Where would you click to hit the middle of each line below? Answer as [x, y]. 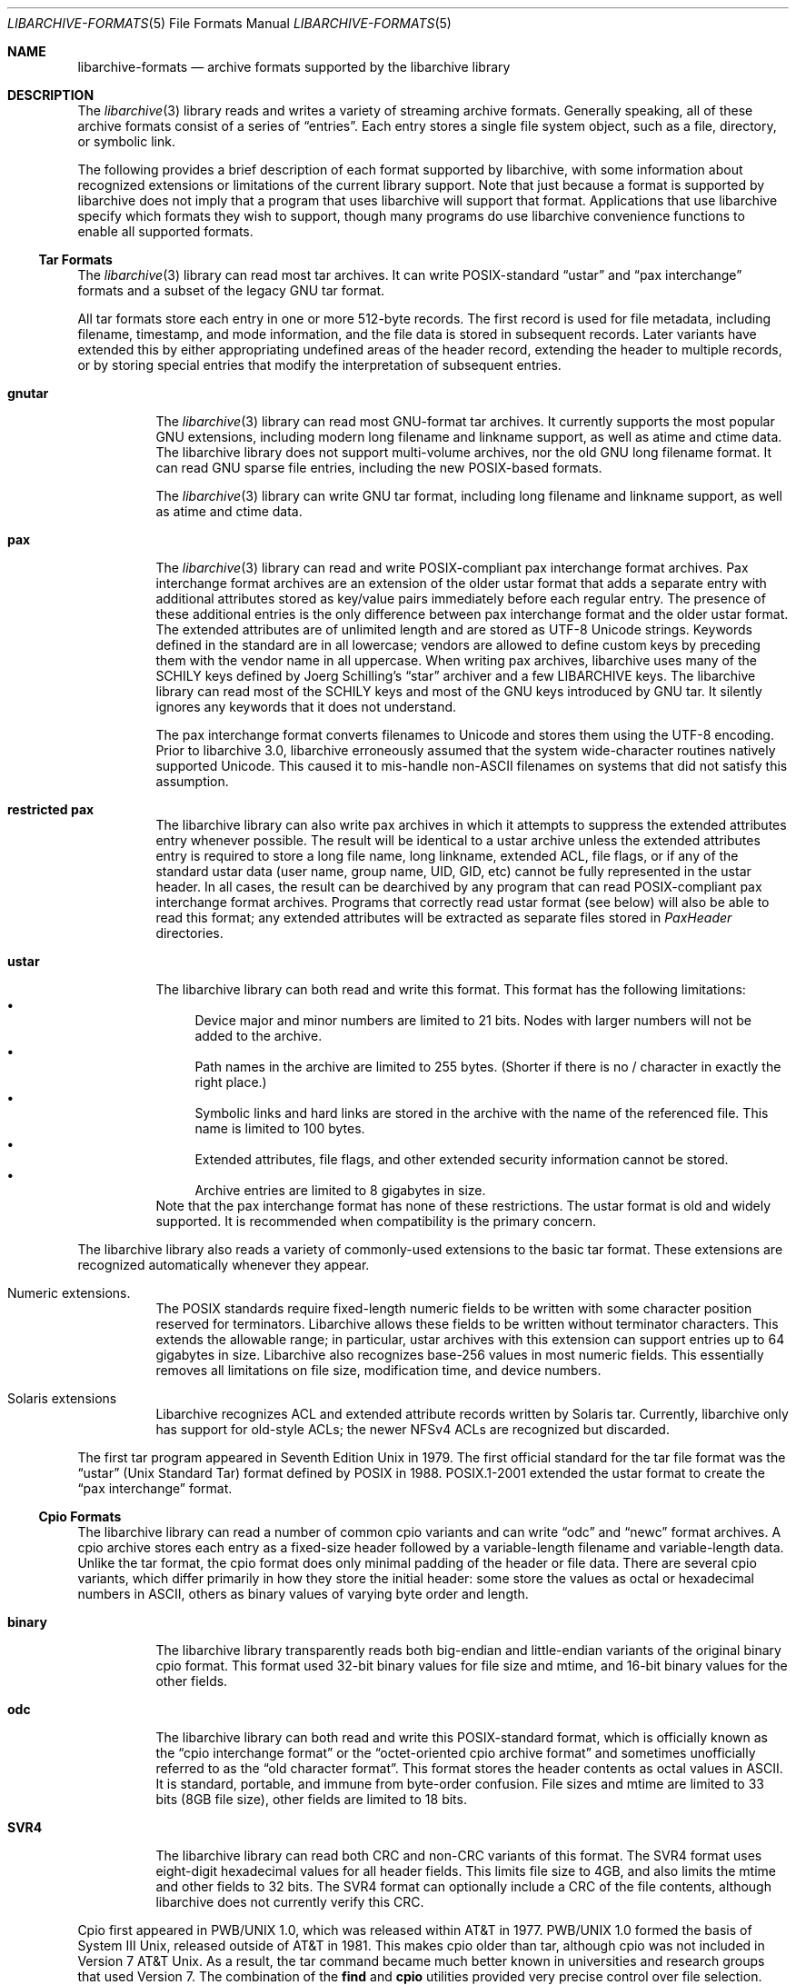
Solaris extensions [62, 1398]
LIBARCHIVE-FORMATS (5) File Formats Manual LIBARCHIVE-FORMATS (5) [229, 23]
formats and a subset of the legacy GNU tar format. [231, 290]
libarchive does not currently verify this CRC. [290, 1902]
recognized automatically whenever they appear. [224, 1265]
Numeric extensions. [69, 1293]
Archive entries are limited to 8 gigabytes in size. [340, 1190]
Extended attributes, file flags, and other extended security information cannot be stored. [462, 1159]
